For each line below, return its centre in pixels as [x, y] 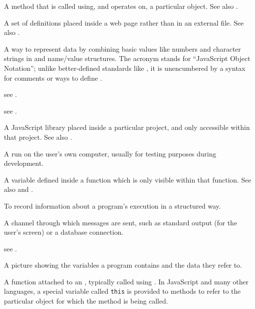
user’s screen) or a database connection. [64, 232]
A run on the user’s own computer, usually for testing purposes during [110, 153]
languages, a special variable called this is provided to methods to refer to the [122, 291]
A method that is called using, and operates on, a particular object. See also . [121, 6]
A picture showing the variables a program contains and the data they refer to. [123, 265]
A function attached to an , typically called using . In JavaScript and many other [126, 281]
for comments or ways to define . [53, 77]
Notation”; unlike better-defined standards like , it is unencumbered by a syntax [125, 68]
